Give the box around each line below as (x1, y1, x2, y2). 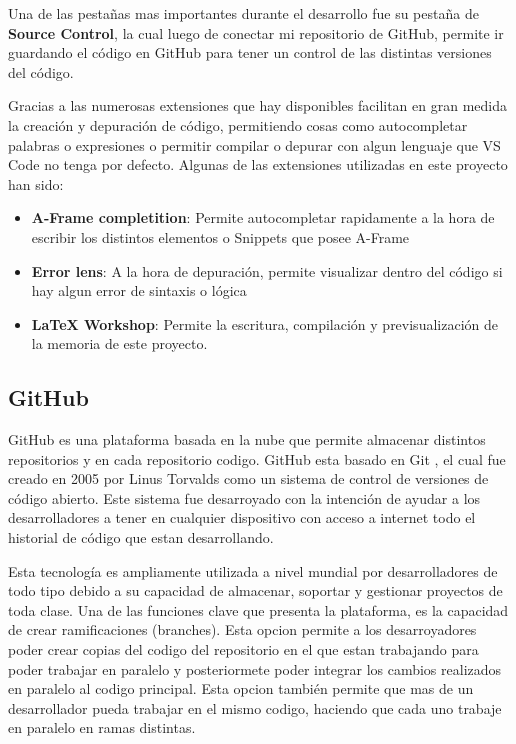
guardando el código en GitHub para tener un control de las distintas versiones (8, 42, 492, 63)
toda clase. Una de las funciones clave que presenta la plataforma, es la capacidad (8, 599, 509, 620)
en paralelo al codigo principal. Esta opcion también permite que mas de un (8, 678, 474, 699)
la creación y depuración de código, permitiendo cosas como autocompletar (8, 114, 468, 135)
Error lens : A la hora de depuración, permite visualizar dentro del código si (31, 260, 503, 281)
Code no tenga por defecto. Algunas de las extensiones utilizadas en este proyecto (8, 154, 508, 175)
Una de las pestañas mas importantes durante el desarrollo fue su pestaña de (8, 3, 479, 23)
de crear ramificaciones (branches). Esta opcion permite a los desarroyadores (8, 619, 477, 640)
